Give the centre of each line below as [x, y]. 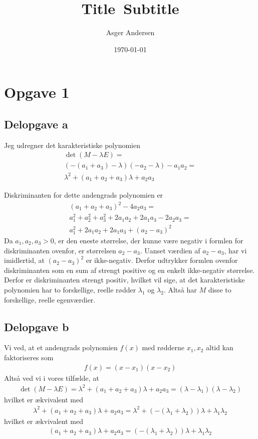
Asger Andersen [130, 32]
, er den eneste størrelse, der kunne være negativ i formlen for [149, 240]
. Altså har [180, 289]
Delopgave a [36, 124]
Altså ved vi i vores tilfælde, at [52, 378]
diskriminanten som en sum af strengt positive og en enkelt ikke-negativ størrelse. [129, 270]
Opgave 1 [37, 92]
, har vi [235, 250]
